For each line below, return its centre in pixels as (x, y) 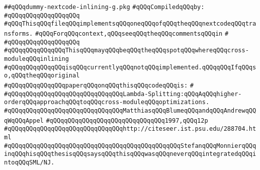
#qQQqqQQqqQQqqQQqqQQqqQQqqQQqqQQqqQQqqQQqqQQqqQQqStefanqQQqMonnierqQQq (130, 146)
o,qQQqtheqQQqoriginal (42, 76)
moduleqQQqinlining (36, 59)
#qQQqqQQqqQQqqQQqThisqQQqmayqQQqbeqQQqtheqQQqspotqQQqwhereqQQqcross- (126, 51)
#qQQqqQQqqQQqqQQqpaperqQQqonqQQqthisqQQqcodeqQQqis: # (99, 85)
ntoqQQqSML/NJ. (29, 162)
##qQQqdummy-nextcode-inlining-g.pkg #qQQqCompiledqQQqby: (104, 7)
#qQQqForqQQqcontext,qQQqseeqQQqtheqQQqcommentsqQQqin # (132, 33)
